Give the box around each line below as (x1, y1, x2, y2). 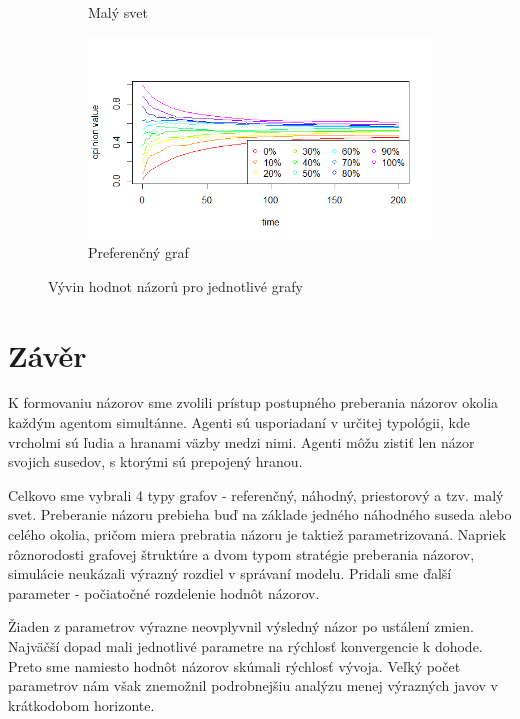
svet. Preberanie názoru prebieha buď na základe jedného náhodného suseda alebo (8, 504, 512, 525)
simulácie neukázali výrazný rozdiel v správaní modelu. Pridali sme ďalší (8, 563, 452, 584)
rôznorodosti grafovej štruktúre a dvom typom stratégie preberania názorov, (8, 543, 475, 564)
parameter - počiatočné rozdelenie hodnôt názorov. (8, 582, 320, 603)
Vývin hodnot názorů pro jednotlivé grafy (48, 275, 303, 296)
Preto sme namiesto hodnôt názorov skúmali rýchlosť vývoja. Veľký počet (8, 655, 461, 676)
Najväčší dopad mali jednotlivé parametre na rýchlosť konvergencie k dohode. (8, 636, 483, 657)
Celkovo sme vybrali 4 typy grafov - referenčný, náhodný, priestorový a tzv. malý (8, 484, 504, 505)
